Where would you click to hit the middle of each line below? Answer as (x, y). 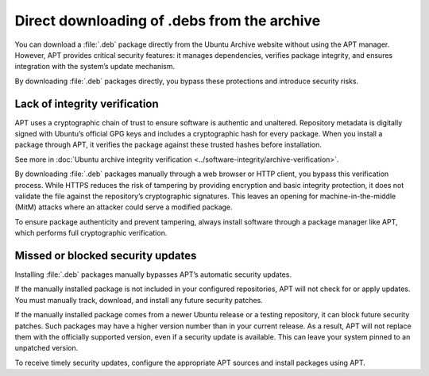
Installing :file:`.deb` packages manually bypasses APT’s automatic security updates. (153, 274)
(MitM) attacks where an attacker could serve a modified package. (124, 207)
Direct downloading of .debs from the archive (168, 21)
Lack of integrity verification (87, 104)
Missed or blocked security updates (106, 255)
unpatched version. (46, 348)
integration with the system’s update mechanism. (95, 67)
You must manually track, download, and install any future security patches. (139, 300)
